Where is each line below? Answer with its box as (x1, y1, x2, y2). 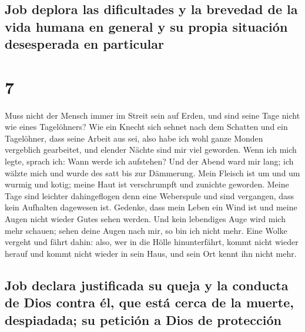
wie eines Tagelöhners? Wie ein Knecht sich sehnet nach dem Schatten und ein (5, 120, 288, 133)
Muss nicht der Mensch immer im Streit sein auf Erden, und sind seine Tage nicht (5, 109, 300, 121)
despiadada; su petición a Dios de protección (5, 310, 281, 328)
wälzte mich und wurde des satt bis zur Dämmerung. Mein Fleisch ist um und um (5, 166, 300, 179)
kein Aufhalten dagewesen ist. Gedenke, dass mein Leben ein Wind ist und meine (5, 201, 297, 213)
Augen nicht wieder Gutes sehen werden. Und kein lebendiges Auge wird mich (5, 213, 286, 225)
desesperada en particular (5, 35, 164, 53)
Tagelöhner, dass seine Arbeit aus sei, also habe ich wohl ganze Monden (5, 132, 263, 144)
